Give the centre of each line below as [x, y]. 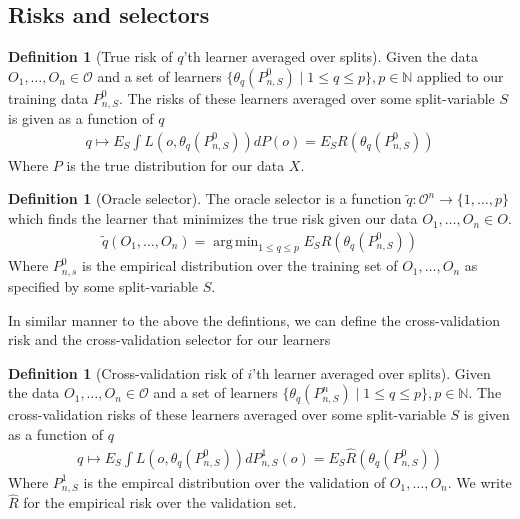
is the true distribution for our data [175, 164]
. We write [479, 481]
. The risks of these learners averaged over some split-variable [306, 97]
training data [48, 97]
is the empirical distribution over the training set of [240, 265]
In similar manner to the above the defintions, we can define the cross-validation [254, 319]
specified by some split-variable [103, 285]
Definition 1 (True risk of [90, 56]
